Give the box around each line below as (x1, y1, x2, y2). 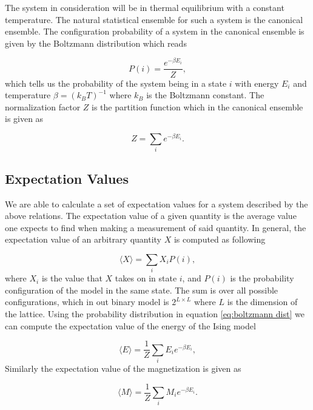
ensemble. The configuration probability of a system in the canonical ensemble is (5, 25, 305, 38)
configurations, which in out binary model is (5, 295, 169, 308)
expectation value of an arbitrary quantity (5, 233, 161, 246)
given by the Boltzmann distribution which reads (5, 36, 187, 49)
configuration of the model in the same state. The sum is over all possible (5, 283, 278, 296)
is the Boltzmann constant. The (146, 89, 264, 101)
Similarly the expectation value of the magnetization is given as (5, 361, 241, 374)
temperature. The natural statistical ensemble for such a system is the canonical (5, 13, 303, 25)
